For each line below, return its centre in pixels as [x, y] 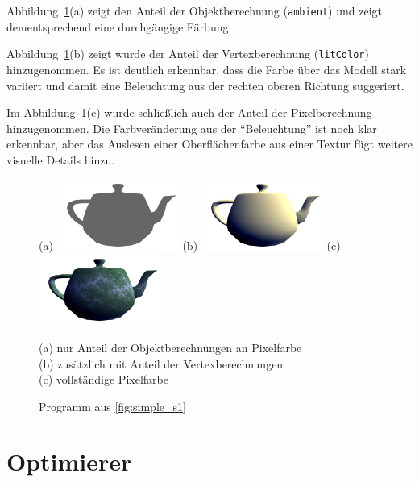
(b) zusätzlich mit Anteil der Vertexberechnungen [161, 363]
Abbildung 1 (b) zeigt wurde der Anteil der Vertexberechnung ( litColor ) [188, 54]
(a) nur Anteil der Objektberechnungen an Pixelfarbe [170, 347]
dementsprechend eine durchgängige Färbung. [119, 26]
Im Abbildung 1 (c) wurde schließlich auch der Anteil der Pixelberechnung [189, 112]
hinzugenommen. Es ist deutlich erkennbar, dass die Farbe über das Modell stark [207, 69]
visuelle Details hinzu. [61, 159]
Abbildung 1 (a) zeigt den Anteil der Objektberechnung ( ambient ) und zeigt [195, 10]
